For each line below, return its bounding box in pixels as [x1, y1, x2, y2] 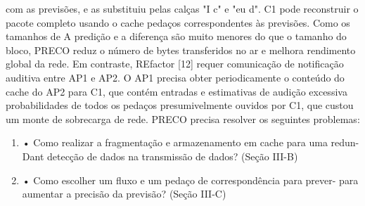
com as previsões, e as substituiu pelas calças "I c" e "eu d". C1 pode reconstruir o [6, 1, 359, 15]
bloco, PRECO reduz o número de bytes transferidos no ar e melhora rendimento [6, 42, 356, 57]
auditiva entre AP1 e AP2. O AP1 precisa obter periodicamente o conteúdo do [6, 70, 345, 84]
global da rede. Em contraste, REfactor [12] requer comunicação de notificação [6, 56, 344, 71]
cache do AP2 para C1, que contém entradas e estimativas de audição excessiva [6, 84, 347, 98]
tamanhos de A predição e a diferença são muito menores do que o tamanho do [6, 29, 347, 44]
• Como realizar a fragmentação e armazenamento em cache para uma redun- [22, 135, 359, 150]
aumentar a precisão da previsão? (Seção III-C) [22, 186, 226, 201]
